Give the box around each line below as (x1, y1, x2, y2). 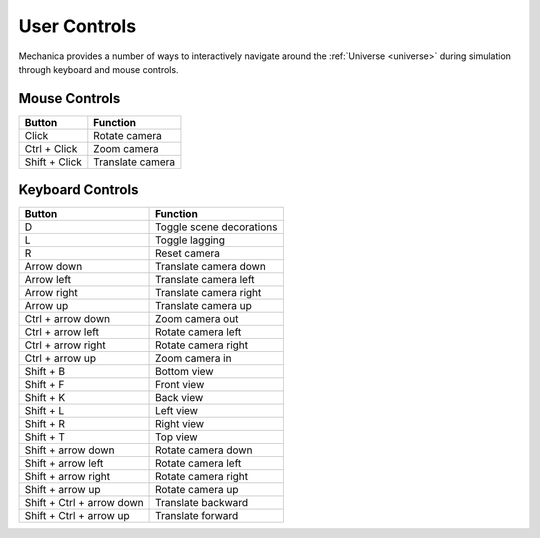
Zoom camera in (155, 351, 232, 365)
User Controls (18, 15, 137, 37)
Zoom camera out (155, 312, 239, 326)
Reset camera (155, 246, 220, 260)
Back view (155, 391, 204, 405)
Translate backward (155, 496, 249, 510)
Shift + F (24, 378, 65, 392)
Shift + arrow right (24, 470, 111, 484)
